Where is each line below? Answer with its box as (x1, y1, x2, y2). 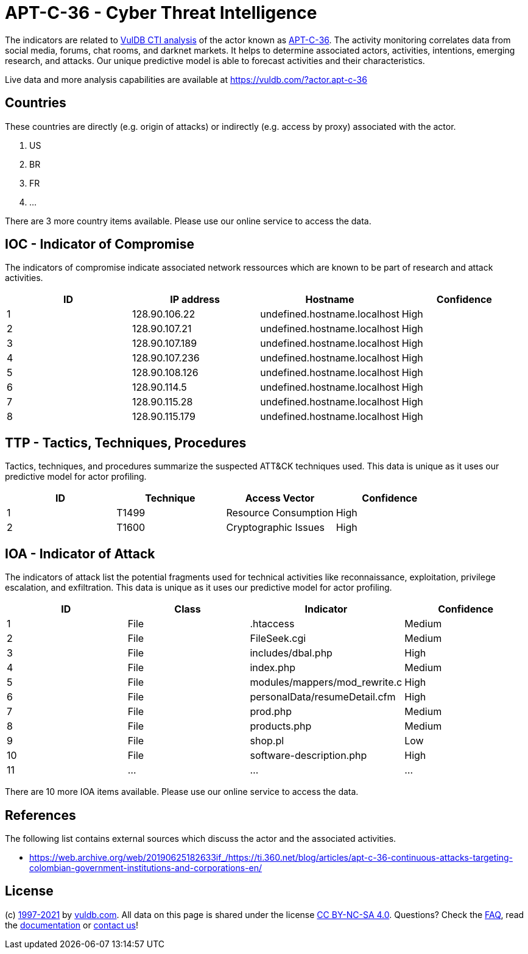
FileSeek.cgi (250, 632, 306, 645)
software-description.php (250, 749, 367, 762)
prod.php (250, 705, 292, 718)
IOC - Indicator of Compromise (5, 237, 194, 252)
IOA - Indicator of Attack (5, 546, 155, 561)
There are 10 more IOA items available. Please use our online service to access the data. (5, 786, 359, 797)
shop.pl (250, 735, 284, 747)
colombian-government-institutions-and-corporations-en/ (29, 862, 262, 873)
